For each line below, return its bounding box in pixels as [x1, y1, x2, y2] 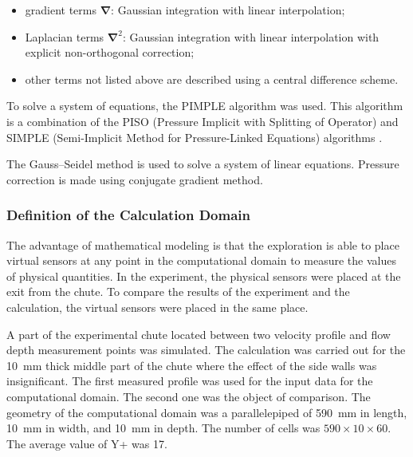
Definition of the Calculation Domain [6, 205, 251, 225]
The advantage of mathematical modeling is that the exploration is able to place [6, 236, 399, 253]
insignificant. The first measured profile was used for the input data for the [6, 372, 373, 389]
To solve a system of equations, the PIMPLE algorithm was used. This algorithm [6, 97, 403, 114]
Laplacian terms [25, 28, 104, 45]
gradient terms [25, 2, 97, 18]
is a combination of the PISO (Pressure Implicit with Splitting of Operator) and [6, 112, 399, 129]
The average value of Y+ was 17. [6, 435, 167, 451]
